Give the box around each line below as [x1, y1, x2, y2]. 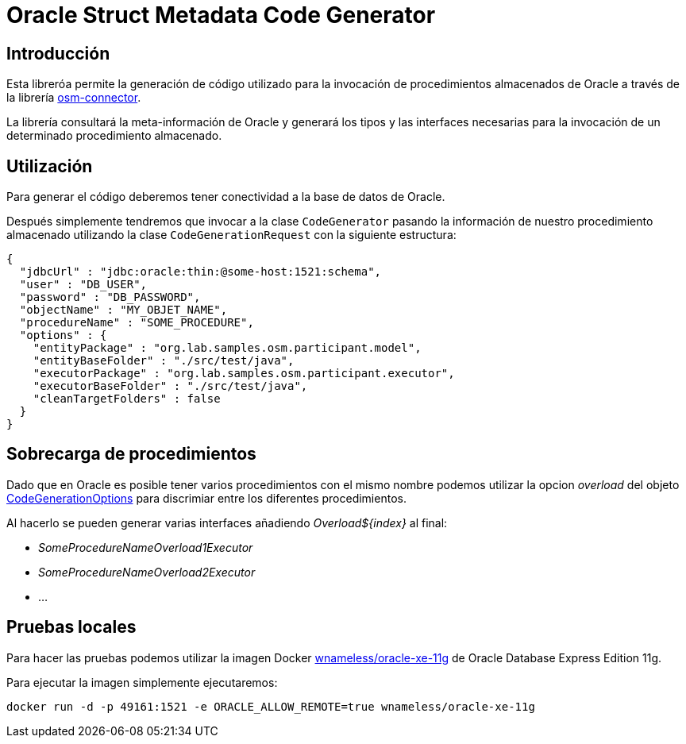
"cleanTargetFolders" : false [33, 392, 221, 406]
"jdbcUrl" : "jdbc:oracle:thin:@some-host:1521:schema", [19, 265, 382, 279]
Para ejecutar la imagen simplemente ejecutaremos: [6, 675, 278, 689]
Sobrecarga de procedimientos [6, 444, 256, 465]
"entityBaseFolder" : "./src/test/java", [33, 354, 295, 368]
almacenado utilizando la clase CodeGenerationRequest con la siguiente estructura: [6, 228, 457, 242]
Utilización [6, 156, 93, 176]
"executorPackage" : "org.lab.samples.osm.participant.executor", [33, 367, 455, 380]
